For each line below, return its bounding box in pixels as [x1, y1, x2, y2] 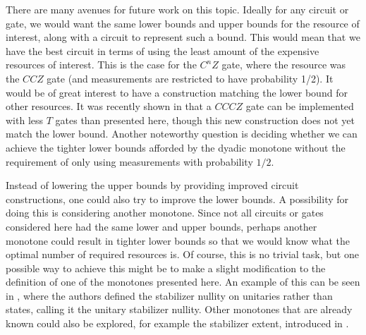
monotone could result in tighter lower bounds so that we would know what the [6, 233, 350, 248]
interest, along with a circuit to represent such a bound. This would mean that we [6, 30, 360, 44]
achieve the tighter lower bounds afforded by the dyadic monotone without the [6, 140, 346, 154]
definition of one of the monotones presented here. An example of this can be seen [6, 274, 360, 289]
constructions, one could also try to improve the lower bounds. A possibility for [6, 191, 349, 206]
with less [6, 112, 44, 127]
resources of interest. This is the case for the [6, 57, 197, 72]
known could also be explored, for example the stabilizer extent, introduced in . [6, 316, 349, 331]
